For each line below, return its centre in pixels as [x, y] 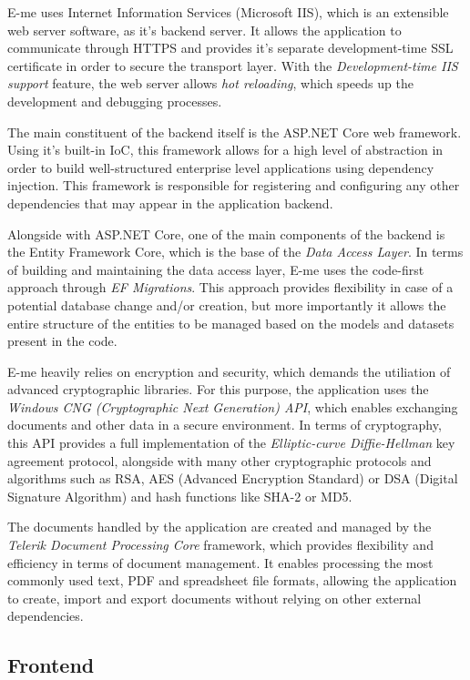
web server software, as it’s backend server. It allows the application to [204, 30]
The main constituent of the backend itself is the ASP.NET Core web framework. [235, 132]
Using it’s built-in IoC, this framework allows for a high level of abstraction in [225, 150]
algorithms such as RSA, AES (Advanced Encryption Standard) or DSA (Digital [233, 478]
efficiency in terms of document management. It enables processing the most [220, 562]
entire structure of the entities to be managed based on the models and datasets [231, 323]
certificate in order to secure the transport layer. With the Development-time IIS [233, 65]
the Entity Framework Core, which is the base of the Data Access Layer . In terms [235, 252]
